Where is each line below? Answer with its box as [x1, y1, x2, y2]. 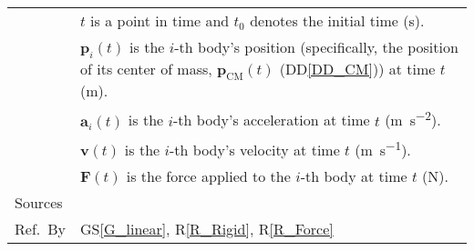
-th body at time [300, 166, 407, 187]
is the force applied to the [126, 166, 291, 187]
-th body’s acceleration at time [173, 109, 370, 131]
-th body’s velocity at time [170, 139, 340, 161]
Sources [15, 192, 63, 214]
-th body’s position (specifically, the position [174, 36, 459, 57]
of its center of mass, [80, 58, 212, 80]
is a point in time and [90, 10, 230, 31]
